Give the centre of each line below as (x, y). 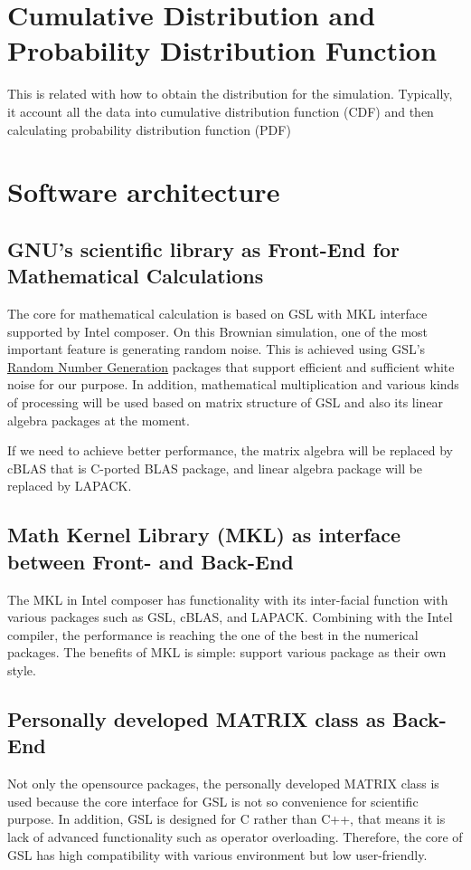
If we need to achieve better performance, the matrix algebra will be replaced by (230, 450)
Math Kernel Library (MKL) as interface (204, 535)
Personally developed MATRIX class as (196, 718)
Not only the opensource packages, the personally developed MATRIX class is (223, 784)
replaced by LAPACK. (70, 486)
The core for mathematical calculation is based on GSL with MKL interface (217, 314)
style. (22, 669)
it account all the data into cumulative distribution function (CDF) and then (221, 111)
